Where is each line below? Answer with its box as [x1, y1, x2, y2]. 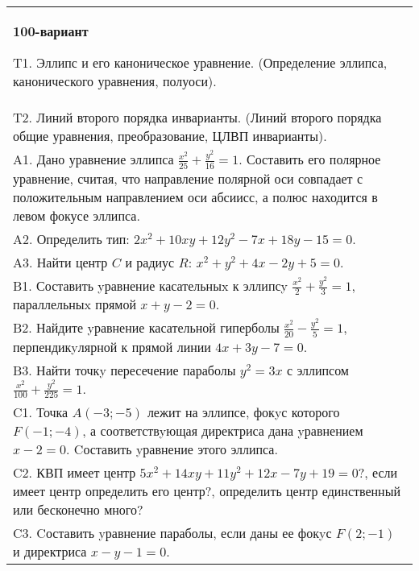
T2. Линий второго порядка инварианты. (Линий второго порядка [13, 108, 382, 126]
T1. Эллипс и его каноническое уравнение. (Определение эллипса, [13, 53, 388, 72]
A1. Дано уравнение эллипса [13, 150, 174, 168]
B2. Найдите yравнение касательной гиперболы [13, 318, 280, 337]
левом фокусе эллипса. [13, 205, 140, 225]
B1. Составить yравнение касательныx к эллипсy [13, 275, 288, 295]
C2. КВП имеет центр [13, 463, 136, 482]
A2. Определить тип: [13, 229, 130, 248]
